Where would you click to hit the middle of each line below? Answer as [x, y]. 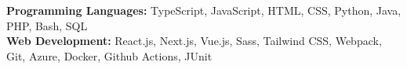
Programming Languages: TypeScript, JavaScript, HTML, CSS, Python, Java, [204, 10]
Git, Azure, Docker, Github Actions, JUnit [109, 55]
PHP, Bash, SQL [47, 25]
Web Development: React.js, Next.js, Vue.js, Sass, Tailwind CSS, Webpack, [194, 41]
